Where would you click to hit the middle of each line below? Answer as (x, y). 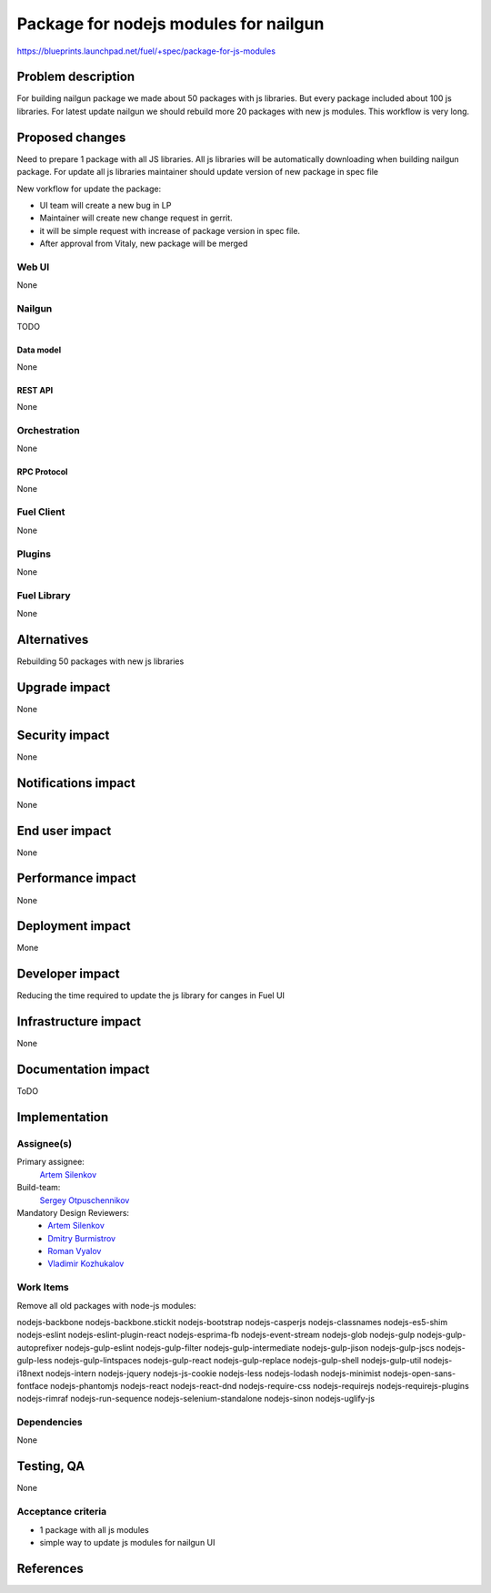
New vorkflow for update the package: (89, 189)
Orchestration (49, 430)
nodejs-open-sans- (419, 1373)
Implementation (63, 1117)
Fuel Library (44, 595)
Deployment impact (74, 926)
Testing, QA (51, 1466)
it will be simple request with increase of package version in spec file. (170, 230)
